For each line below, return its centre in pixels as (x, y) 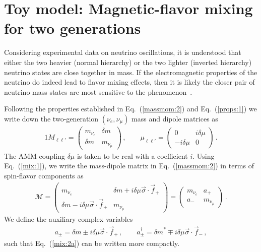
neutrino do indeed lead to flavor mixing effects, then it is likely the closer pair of (129, 82)
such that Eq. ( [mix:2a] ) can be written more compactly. (92, 243)
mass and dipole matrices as (175, 118)
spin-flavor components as (44, 175)
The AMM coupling (35, 155)
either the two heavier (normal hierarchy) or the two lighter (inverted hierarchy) (128, 62)
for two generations (73, 28)
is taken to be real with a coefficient (132, 155)
